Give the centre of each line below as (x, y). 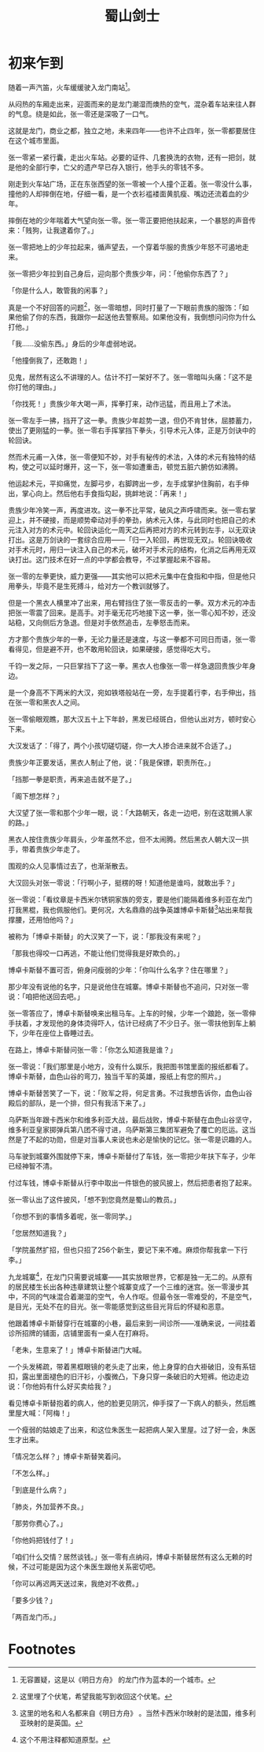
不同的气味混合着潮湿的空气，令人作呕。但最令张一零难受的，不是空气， (139, 1296)
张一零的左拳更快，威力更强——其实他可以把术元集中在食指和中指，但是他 (128, 576)
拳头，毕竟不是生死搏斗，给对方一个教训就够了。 (94, 586)
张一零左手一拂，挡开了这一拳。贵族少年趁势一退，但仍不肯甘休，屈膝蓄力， (132, 421)
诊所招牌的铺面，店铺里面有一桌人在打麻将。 (81, 1333)
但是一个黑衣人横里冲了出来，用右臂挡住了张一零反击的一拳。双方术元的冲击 (132, 603)
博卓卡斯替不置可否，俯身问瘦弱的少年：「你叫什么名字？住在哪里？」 (120, 970)
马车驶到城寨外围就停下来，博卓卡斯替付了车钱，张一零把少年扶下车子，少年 (132, 1156)
